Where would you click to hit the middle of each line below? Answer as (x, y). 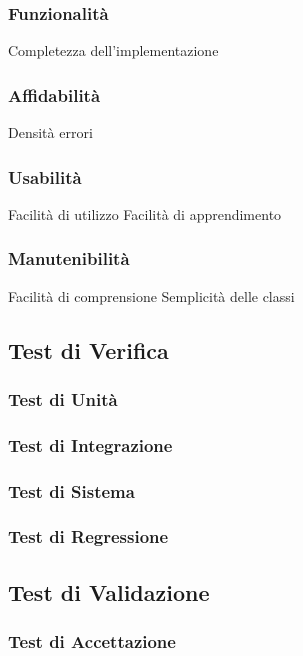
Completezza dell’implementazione (113, 50)
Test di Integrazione (90, 444)
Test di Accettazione (92, 641)
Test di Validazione (109, 591)
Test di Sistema (71, 490)
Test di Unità (63, 398)
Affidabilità (54, 94)
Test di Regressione (88, 536)
